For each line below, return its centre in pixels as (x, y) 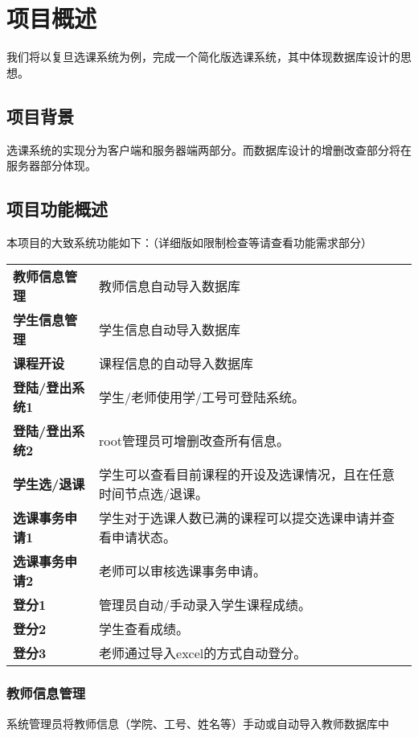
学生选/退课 (49, 484)
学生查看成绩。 (144, 628)
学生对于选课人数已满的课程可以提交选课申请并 (241, 517)
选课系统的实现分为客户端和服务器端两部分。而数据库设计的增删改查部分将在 (209, 149)
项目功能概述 (57, 209)
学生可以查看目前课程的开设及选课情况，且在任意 (247, 474)
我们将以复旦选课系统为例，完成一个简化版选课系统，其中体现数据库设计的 (203, 57)
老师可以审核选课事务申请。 (183, 570)
